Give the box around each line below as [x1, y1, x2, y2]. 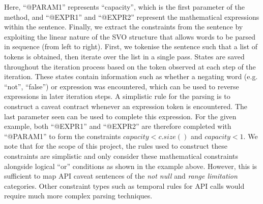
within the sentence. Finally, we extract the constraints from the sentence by [4, 21, 243, 32]
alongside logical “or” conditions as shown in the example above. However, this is [4, 160, 257, 171]
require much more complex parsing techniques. [4, 190, 153, 201]
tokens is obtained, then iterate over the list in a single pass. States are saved [4, 51, 245, 61]
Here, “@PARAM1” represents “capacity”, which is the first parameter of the [4, 2, 245, 12]
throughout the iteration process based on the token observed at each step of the [4, 61, 256, 72]
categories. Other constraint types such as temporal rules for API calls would [4, 180, 245, 191]
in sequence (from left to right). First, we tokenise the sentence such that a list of [4, 41, 258, 52]
